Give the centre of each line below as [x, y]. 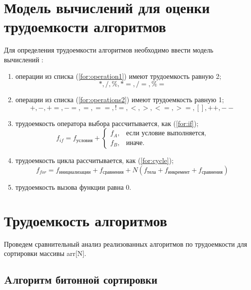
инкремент [179, 172]
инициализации [75, 172]
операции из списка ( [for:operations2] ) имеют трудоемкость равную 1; [120, 100]
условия [84, 140]
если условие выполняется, [166, 134]
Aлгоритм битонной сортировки [81, 280]
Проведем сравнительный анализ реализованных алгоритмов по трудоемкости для [126, 244]
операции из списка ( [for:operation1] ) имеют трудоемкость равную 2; [118, 76]
